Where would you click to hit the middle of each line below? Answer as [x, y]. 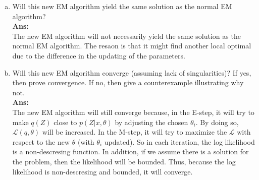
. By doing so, [217, 122]
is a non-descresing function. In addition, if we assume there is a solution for [131, 152]
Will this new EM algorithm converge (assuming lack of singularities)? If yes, [132, 72]
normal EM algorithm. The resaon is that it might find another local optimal [132, 46]
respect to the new [41, 141]
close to [65, 122]
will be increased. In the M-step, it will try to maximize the [135, 132]
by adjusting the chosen [151, 122]
